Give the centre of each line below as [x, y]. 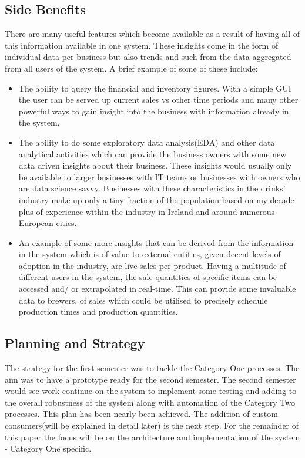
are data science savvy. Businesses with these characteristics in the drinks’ [152, 188]
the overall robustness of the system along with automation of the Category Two [150, 402]
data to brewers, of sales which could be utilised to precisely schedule [143, 300]
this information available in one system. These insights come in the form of [142, 45]
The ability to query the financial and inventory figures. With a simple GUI [155, 88]
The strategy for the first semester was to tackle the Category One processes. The [152, 368]
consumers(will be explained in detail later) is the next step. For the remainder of [152, 425]
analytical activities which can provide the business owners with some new [152, 154]
